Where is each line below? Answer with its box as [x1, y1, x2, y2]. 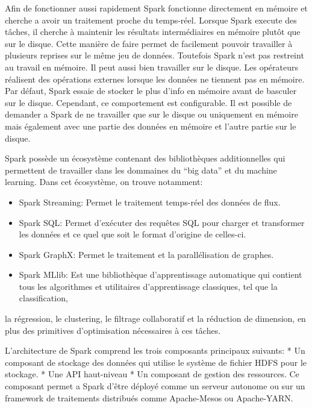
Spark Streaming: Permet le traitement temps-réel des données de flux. [19, 195, 281, 208]
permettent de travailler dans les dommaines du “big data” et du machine [5, 163, 277, 176]
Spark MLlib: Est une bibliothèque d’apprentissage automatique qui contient [19, 268, 302, 281]
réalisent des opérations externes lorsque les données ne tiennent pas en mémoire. [5, 72, 305, 85]
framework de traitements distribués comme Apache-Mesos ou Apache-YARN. [5, 391, 293, 404]
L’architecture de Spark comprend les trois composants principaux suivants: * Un [5, 344, 305, 357]
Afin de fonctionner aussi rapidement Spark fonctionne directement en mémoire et [5, 2, 308, 14]
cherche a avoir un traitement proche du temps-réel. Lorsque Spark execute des [5, 13, 297, 26]
